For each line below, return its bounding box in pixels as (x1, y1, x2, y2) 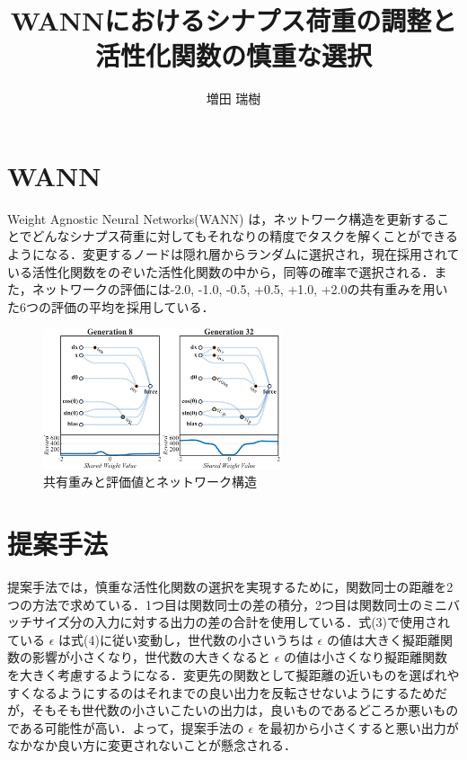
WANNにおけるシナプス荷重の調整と (10, 2, 457, 39)
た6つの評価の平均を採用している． (7, 297, 215, 316)
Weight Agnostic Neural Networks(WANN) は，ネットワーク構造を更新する (7, 209, 437, 228)
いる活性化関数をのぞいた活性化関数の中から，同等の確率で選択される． (7, 262, 435, 281)
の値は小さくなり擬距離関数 (284, 648, 448, 666)
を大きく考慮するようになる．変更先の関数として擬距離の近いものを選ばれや (7, 665, 460, 684)
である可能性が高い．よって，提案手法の (7, 718, 244, 737)
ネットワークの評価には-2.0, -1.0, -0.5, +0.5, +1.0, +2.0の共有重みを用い (31, 280, 448, 299)
